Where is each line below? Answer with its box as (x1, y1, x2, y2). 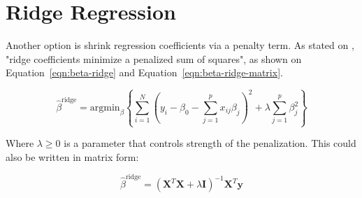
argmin (89, 103, 120, 113)
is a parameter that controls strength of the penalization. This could (64, 136, 356, 150)
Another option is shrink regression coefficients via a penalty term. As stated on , (6, 38, 354, 52)
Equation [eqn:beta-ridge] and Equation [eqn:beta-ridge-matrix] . (6, 65, 283, 80)
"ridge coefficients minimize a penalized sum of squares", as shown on (6, 51, 302, 66)
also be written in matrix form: (6, 149, 139, 164)
